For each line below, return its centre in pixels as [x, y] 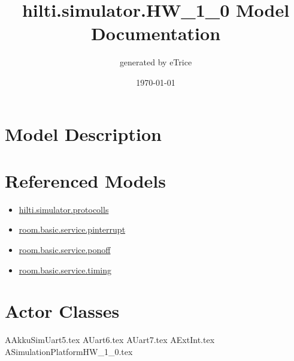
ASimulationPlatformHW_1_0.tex [69, 351]
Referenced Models [85, 180]
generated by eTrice [156, 62]
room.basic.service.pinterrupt [72, 229]
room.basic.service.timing [65, 270]
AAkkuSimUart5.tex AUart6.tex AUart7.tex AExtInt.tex [110, 340]
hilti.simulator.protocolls [64, 209]
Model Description [83, 133]
